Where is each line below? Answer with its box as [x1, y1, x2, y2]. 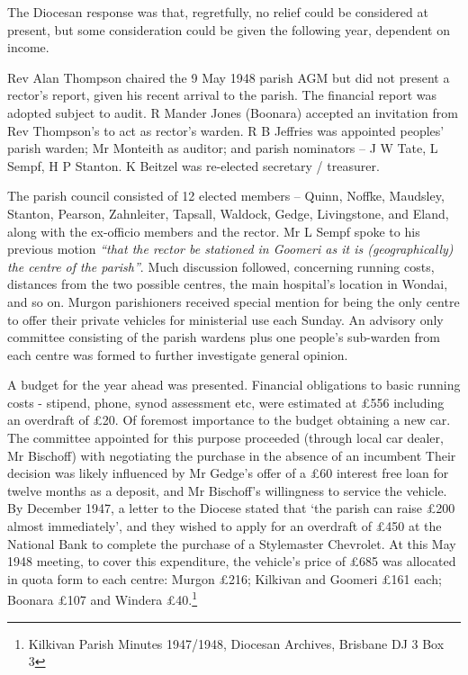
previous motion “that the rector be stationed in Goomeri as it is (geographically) [7, 239, 454, 258]
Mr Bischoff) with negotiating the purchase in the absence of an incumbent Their [7, 445, 456, 464]
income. [7, 38, 49, 57]
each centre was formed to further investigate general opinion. [7, 345, 348, 364]
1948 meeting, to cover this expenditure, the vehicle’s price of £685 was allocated [7, 552, 456, 571]
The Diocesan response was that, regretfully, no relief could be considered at [7, 3, 428, 21]
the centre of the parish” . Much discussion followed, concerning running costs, [7, 256, 435, 275]
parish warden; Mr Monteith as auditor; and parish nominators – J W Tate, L [7, 139, 438, 157]
